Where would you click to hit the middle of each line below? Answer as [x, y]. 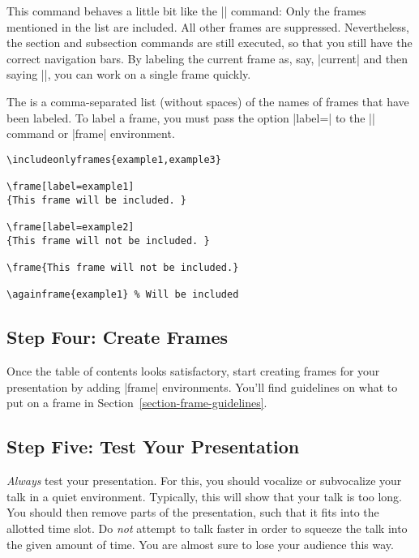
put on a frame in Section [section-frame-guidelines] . [137, 403]
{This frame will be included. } [96, 200]
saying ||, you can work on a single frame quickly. [129, 74]
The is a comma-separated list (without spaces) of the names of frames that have [208, 101]
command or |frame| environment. [91, 133]
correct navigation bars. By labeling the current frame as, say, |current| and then [207, 58]
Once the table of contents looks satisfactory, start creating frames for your [193, 371]
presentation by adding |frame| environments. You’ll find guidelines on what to [202, 386]
